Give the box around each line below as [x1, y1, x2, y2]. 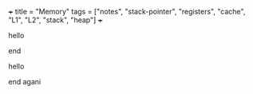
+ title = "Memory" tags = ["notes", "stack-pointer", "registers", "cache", [8, 7, 246, 16]
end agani [8, 77, 42, 86]
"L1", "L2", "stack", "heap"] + [8, 15, 103, 25]
